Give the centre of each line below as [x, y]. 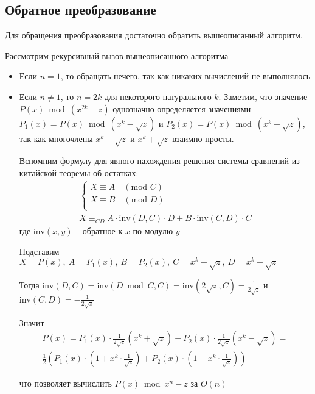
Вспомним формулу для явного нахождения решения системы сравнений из [159, 161]
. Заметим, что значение [263, 96]
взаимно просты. [203, 138]
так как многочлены [56, 138]
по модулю [153, 231]
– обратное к [99, 231]
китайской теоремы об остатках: [79, 172]
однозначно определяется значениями [182, 108]
